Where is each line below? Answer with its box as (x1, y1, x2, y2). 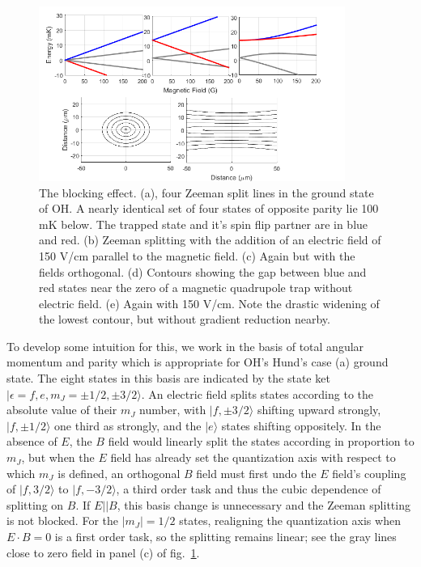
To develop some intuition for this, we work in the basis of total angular (6, 337, 364, 354)
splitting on (6, 496, 64, 513)
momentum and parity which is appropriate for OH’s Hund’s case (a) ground (6, 353, 389, 370)
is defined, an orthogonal (57, 464, 181, 481)
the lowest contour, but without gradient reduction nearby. (39, 311, 330, 328)
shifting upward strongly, (257, 401, 381, 418)
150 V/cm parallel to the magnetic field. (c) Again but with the (39, 247, 355, 264)
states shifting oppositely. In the (221, 417, 381, 434)
